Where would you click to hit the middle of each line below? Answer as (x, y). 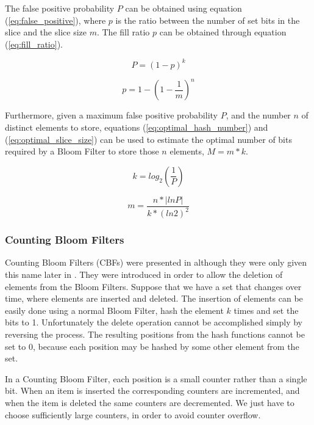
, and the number (258, 115)
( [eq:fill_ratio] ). (34, 44)
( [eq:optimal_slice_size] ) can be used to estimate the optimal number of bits (148, 139)
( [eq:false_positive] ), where (55, 20)
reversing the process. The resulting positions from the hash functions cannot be (155, 334)
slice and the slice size (46, 32)
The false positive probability (60, 8)
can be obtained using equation (184, 8)
